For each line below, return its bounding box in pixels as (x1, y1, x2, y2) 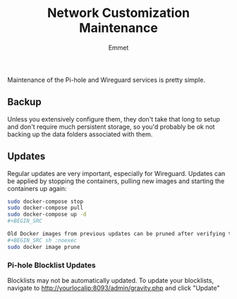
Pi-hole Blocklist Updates (7, 260, 97, 270)
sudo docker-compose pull (7, 204, 83, 211)
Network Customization (47, 5, 190, 21)
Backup (7, 96, 42, 108)
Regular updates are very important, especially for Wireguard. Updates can (7, 169, 226, 177)
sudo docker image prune (7, 243, 80, 250)
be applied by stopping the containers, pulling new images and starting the (7, 177, 225, 185)
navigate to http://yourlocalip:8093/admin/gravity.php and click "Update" (7, 283, 220, 292)
